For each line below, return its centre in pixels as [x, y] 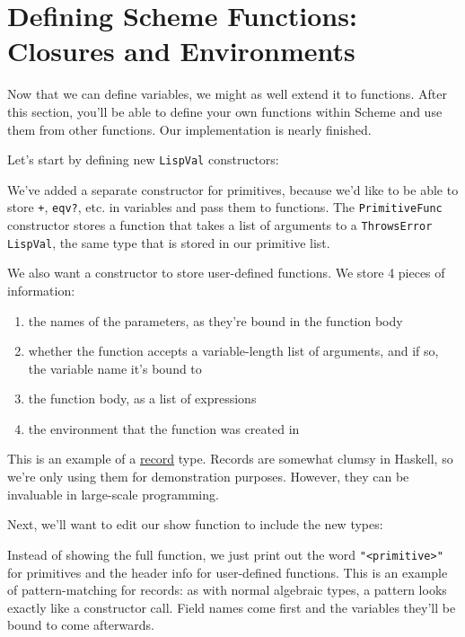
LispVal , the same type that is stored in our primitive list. [169, 242]
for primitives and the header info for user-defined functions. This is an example [228, 572]
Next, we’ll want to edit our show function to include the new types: [195, 524]
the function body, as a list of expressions [142, 398]
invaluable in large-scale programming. [113, 494]
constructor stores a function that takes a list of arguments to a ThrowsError [220, 225]
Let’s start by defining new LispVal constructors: [143, 159]
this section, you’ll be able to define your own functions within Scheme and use [225, 111]
